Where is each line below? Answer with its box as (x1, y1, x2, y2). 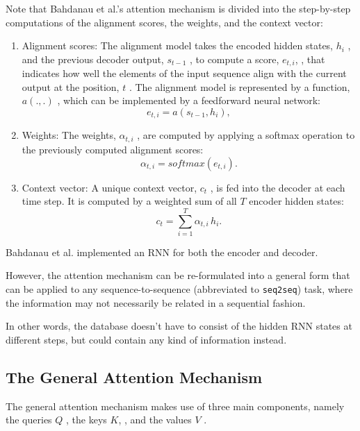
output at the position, (22, 79, 120, 94)
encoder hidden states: (249, 194, 344, 208)
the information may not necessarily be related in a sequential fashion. (6, 295, 306, 310)
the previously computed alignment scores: (22, 142, 204, 156)
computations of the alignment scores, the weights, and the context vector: (6, 15, 323, 29)
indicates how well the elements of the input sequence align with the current (22, 66, 347, 81)
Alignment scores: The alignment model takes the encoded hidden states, (22, 38, 334, 53)
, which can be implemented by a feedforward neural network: (57, 93, 320, 108)
